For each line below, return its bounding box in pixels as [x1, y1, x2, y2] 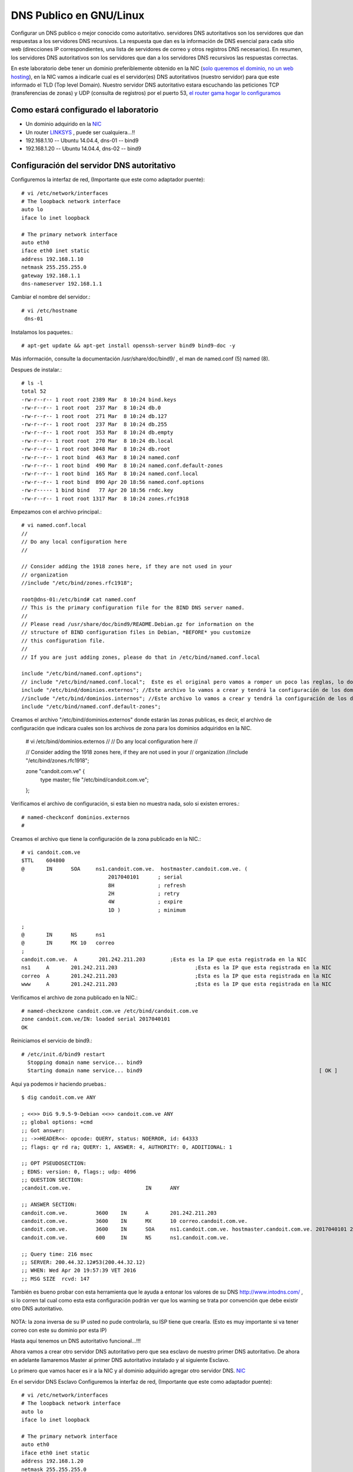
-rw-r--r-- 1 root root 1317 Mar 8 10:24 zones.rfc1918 [21, 495, 189, 502]
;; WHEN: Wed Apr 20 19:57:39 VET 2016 [21, 1267, 136, 1274]
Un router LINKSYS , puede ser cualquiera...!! [25, 128, 135, 135]
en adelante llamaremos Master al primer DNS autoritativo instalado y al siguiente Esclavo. [11, 1356, 230, 1363]
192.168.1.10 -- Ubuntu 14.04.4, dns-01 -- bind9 [25, 137, 139, 144]
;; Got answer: [21, 1127, 65, 1133]
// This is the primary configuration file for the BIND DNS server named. [21, 604, 245, 611]
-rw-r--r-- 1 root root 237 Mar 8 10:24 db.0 [21, 405, 161, 412]
